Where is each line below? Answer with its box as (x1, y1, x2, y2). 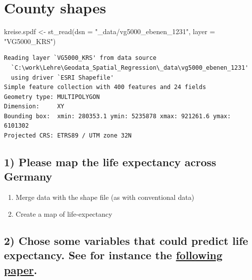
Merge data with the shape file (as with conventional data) (15, 192, 195, 202)
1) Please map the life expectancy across (4, 154, 216, 170)
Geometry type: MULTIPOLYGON (4, 93, 100, 100)
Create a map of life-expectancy (15, 208, 112, 219)
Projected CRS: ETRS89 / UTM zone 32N (4, 132, 132, 140)
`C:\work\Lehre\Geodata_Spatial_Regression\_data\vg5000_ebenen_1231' (11, 64, 249, 71)
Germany (4, 169, 52, 184)
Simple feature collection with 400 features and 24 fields (4, 84, 206, 91)
